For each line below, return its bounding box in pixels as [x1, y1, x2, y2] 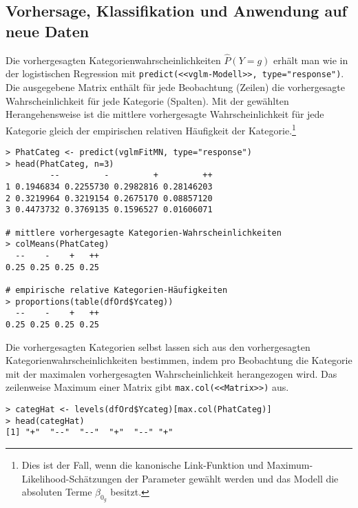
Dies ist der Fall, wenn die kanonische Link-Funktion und [21, 458, 264, 471]
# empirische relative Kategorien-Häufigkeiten [6, 285, 228, 295]
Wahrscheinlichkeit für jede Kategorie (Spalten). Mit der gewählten [6, 93, 289, 108]
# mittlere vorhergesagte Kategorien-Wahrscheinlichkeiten [6, 227, 282, 238]
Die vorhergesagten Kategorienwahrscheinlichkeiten [6, 52, 221, 67]
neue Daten [6, 20, 89, 41]
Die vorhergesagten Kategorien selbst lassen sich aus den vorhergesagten [6, 339, 310, 354]
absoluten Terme [21, 485, 92, 499]
